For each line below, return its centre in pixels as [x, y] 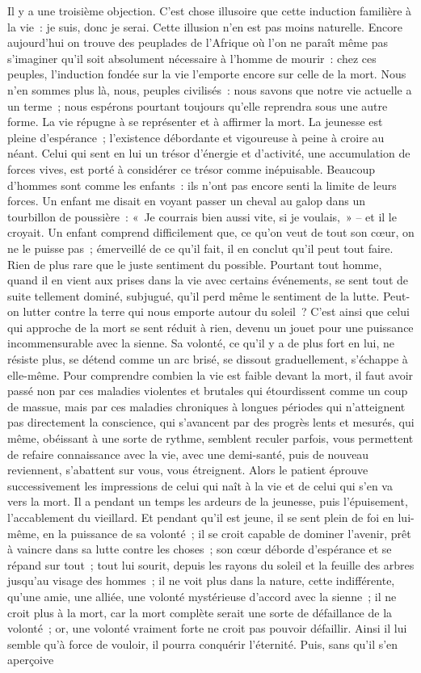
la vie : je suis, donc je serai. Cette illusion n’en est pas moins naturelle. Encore [205, 26]
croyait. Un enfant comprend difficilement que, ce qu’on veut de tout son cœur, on [211, 232]
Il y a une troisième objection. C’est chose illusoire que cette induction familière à [210, 11]
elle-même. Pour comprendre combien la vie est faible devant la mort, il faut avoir [210, 374]
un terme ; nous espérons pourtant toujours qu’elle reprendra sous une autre [198, 105]
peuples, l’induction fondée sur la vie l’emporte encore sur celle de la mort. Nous [207, 74]
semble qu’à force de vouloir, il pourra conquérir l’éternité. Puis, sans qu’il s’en [203, 644]
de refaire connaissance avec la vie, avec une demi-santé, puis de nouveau [188, 454]
